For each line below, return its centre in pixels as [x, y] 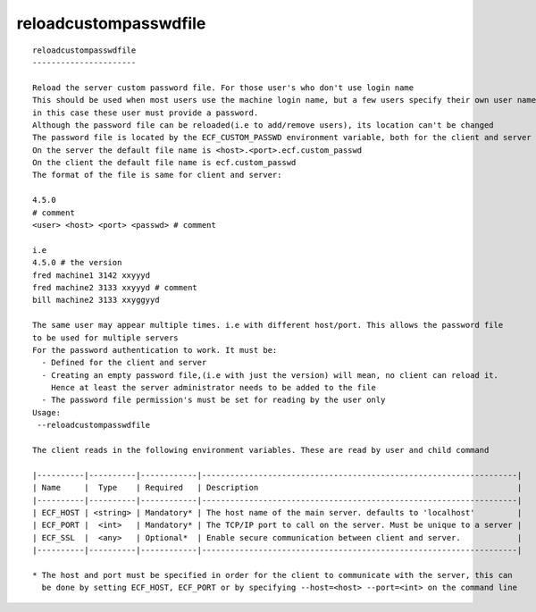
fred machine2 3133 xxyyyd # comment [115, 287]
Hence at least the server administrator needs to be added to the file [214, 388]
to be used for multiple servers [105, 338]
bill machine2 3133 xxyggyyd [96, 300]
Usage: [47, 412]
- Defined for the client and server [124, 363]
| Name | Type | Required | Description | [277, 488]
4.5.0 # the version [77, 263]
